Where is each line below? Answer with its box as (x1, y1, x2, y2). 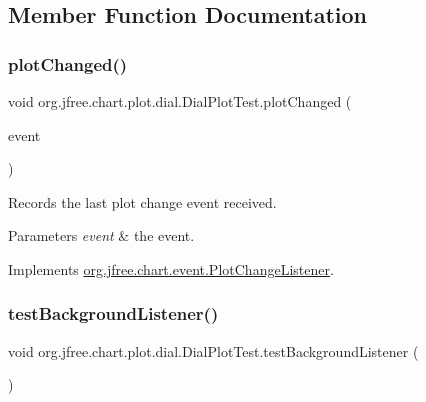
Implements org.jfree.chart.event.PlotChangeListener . (8, 258, 334, 279)
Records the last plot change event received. (8, 191, 277, 212)
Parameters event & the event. (8, 225, 195, 246)
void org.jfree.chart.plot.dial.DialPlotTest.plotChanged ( (8, 91, 352, 111)
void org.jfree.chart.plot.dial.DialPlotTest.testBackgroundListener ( (8, 340, 419, 361)
